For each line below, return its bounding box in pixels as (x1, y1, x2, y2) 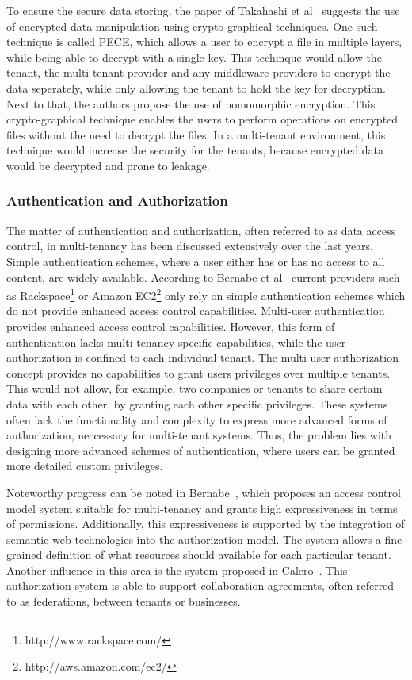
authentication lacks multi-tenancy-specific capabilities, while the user (6, 333, 346, 350)
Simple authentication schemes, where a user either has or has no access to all (6, 253, 385, 269)
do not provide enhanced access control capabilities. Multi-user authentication (6, 302, 385, 319)
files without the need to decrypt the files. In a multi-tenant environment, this (6, 126, 386, 142)
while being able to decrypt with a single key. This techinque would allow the (6, 48, 382, 65)
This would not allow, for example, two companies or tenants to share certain (6, 380, 383, 397)
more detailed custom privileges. (6, 458, 163, 474)
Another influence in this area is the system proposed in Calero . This (6, 561, 348, 578)
